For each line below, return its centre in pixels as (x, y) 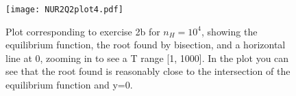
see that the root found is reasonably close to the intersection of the (148, 71)
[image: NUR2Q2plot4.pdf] (64, 10)
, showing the (230, 31)
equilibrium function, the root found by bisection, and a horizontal (146, 45)
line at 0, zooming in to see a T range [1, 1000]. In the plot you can (147, 58)
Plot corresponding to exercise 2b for (83, 31)
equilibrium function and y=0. (69, 85)
